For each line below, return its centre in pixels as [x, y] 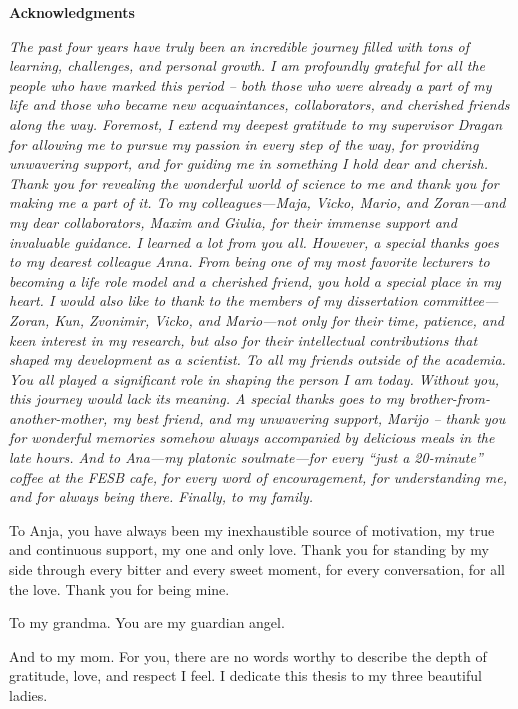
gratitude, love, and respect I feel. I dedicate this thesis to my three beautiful [245, 675]
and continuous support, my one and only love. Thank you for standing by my [249, 549]
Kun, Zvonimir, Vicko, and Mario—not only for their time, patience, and [279, 319]
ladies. [28, 695]
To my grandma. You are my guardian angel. [147, 622]
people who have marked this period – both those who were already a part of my [250, 84]
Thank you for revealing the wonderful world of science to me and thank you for [254, 182]
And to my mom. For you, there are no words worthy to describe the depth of [248, 655]
